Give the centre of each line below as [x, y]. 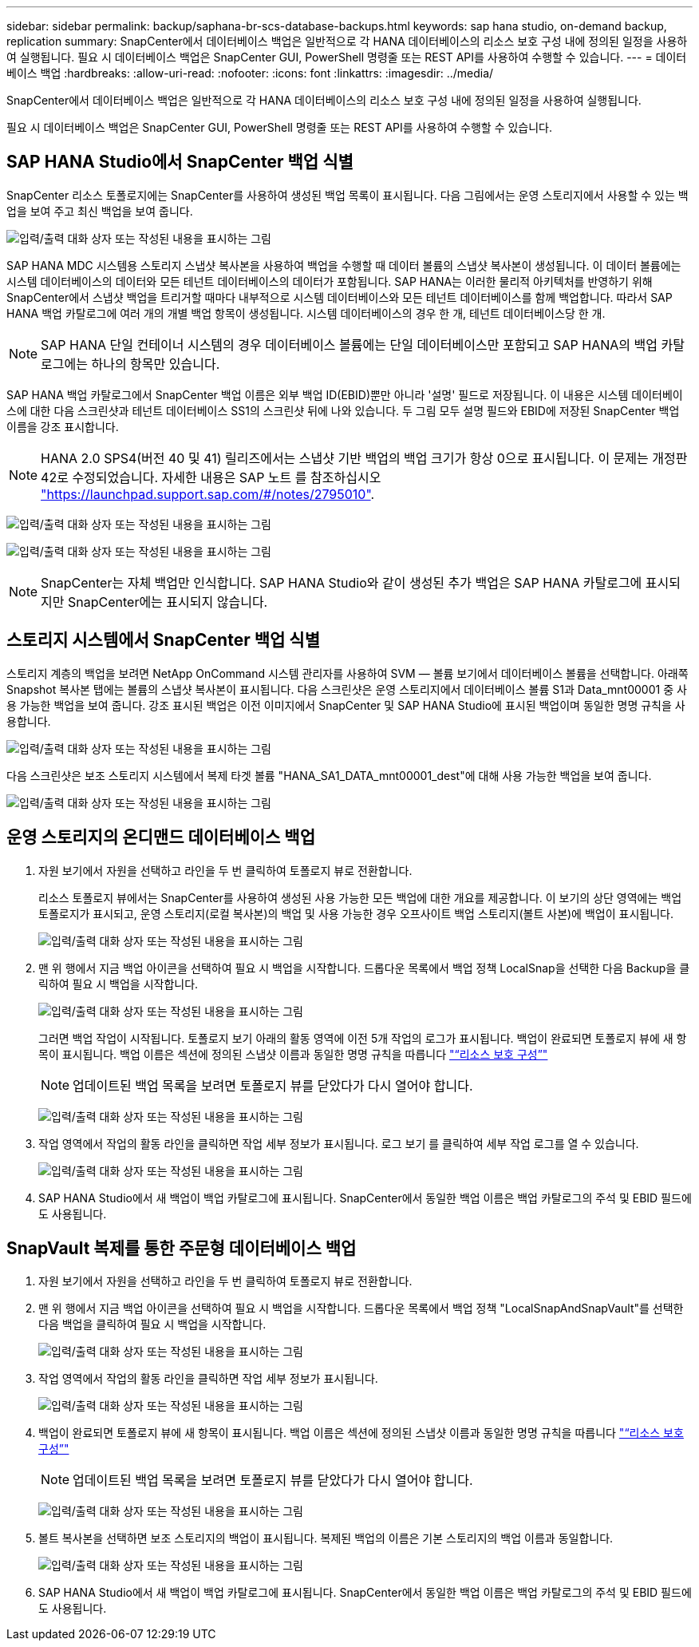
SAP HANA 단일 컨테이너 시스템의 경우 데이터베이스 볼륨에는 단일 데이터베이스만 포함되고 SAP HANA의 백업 [349, 344]
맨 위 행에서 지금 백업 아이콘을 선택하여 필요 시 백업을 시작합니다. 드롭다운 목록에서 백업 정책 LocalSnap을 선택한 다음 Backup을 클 [364, 968]
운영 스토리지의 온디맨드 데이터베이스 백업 [161, 837]
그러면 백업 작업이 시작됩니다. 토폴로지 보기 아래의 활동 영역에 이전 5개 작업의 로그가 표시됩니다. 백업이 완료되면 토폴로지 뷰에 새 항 [363, 1038]
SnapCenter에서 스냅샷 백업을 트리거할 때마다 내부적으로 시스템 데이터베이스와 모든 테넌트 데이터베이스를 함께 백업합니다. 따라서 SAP [340, 297]
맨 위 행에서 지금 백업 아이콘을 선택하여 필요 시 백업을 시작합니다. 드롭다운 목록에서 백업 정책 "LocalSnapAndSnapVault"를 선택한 [361, 1308]
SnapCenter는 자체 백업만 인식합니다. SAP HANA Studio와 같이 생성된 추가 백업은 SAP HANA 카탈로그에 [342, 582]
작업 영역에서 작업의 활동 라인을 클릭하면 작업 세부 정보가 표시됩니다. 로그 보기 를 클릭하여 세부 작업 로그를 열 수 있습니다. [339, 1143]
